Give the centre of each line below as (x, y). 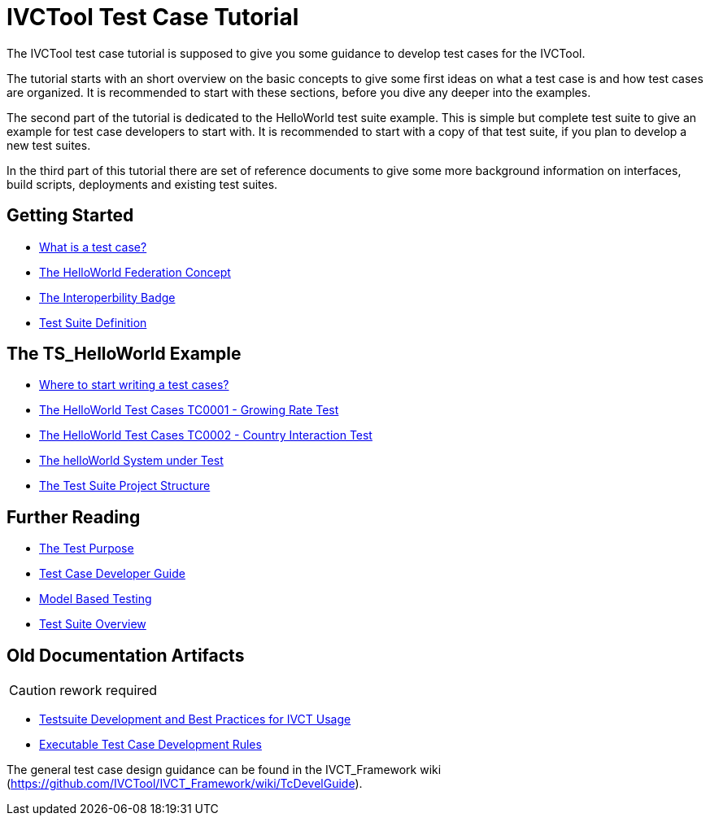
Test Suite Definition (93, 322)
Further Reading (74, 517)
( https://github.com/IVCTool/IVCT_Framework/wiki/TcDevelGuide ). (185, 784)
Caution (33, 691)
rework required (109, 691)
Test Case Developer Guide (112, 574)
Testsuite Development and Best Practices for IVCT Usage (195, 719)
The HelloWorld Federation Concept (135, 272)
